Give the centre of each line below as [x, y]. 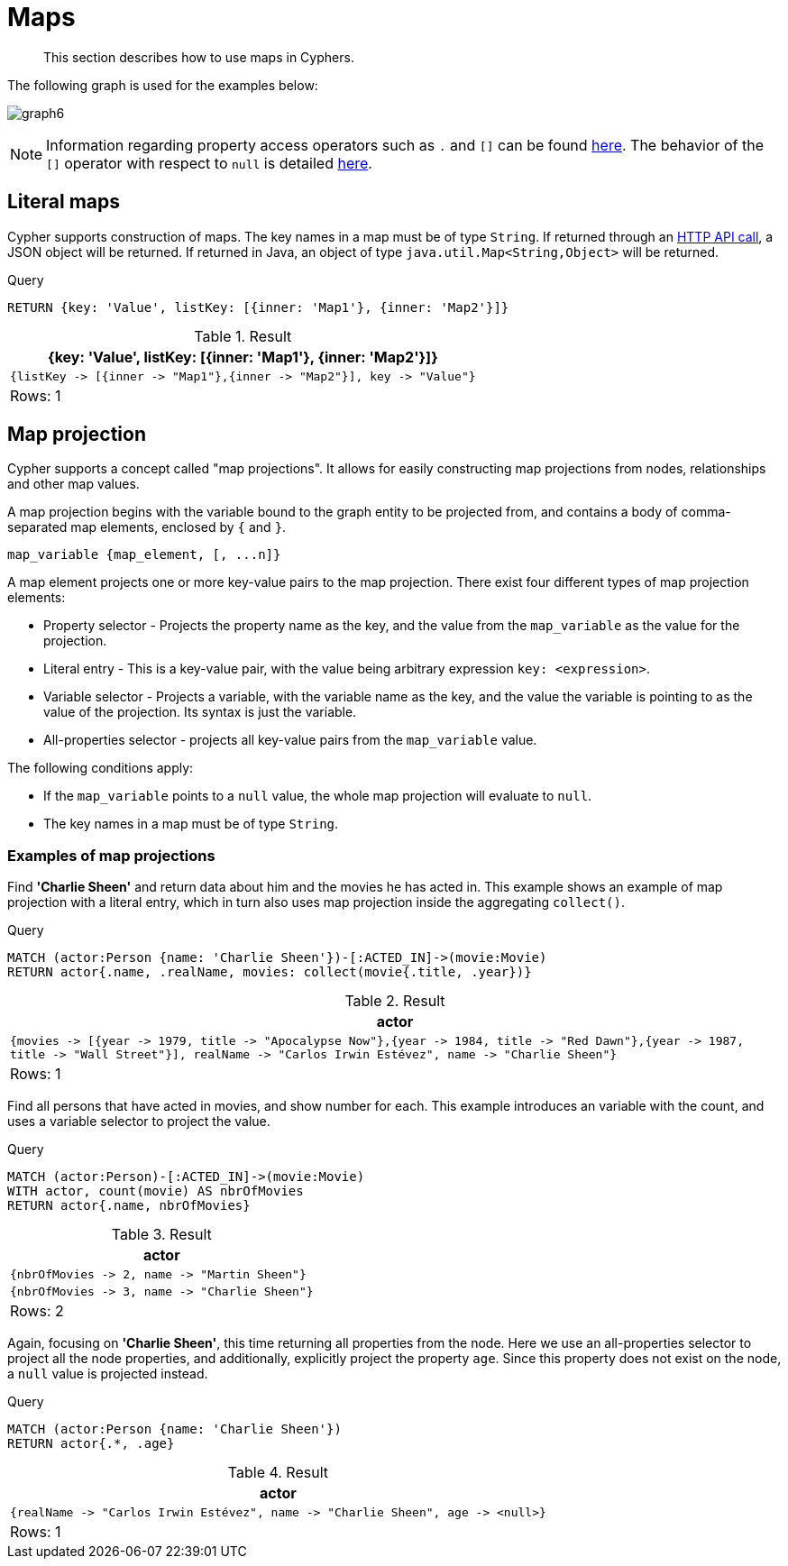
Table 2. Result [395, 1001]
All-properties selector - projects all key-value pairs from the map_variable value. [290, 740]
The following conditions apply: [101, 768]
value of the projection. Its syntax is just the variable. [200, 712]
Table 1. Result [243, 336]
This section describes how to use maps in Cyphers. [199, 57]
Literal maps [64, 202]
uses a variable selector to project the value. [139, 1122]
